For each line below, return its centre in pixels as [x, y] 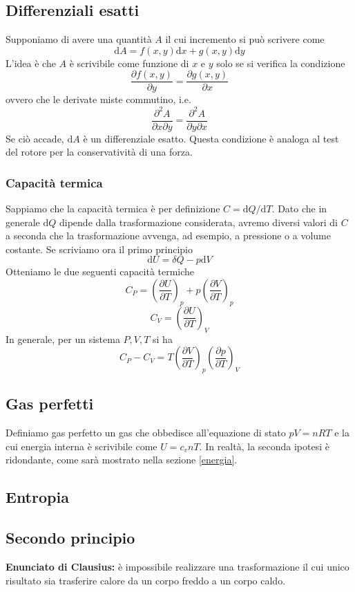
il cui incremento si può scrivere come [245, 39]
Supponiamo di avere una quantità [79, 39]
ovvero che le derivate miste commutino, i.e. [98, 99]
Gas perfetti [50, 404]
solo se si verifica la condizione [281, 63]
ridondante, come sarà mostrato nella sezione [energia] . [122, 460]
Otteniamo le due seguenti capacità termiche [100, 271]
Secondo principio [70, 538]
